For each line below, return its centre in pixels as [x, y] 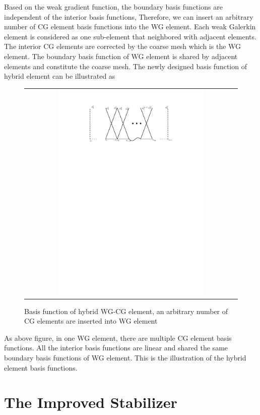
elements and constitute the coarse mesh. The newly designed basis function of [125, 66]
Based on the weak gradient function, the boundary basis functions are [113, 7]
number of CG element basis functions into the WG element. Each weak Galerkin [130, 27]
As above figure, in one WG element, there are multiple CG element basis [118, 338]
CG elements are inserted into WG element [91, 321]
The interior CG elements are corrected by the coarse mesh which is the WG [123, 46]
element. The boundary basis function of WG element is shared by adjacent [121, 56]
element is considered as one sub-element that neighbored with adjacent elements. [130, 36]
